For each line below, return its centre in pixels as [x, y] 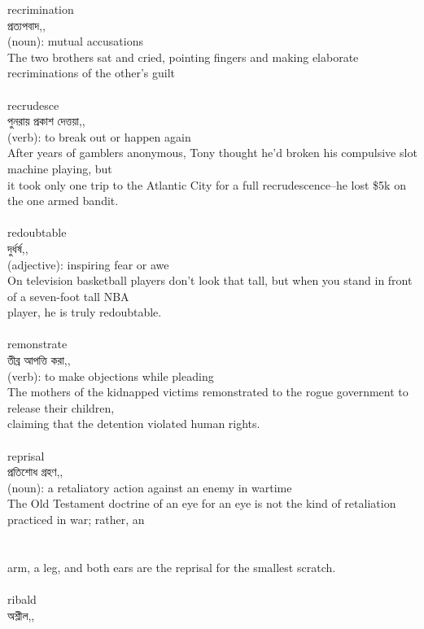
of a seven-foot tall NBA [68, 296]
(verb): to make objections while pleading [111, 376]
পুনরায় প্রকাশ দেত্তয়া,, [46, 121]
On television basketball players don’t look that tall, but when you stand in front [210, 280]
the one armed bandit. [63, 201]
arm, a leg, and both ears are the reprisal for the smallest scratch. [172, 567]
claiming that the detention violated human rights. [134, 424]
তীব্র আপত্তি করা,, [39, 360]
